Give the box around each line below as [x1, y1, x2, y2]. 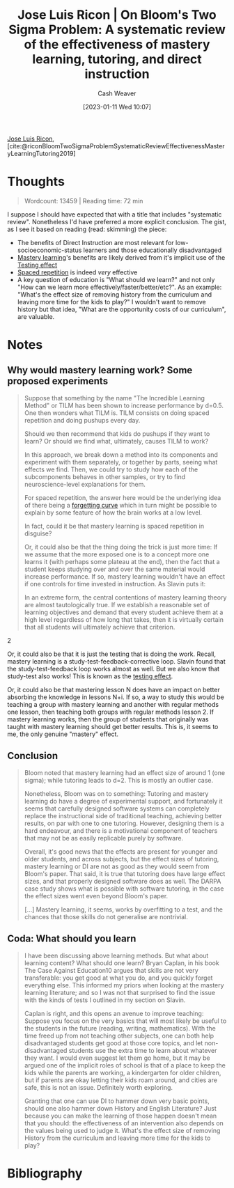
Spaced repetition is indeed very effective [17, 268, 138, 276]
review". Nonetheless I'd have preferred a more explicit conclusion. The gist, [7, 217, 226, 226]
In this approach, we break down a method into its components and [24, 450, 218, 459]
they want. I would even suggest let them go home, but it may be [24, 1054, 210, 1062]
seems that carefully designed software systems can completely [24, 804, 210, 813]
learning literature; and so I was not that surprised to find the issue [24, 988, 216, 996]
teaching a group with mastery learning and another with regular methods [7, 700, 219, 708]
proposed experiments [7, 375, 109, 387]
